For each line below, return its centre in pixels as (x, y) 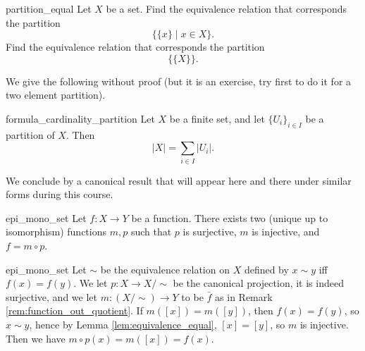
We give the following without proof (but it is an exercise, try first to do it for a (179, 81)
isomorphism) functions (56, 232)
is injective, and (286, 232)
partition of (30, 134)
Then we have (36, 338)
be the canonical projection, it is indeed (258, 283)
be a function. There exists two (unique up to (230, 217)
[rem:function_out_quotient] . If (74, 310)
